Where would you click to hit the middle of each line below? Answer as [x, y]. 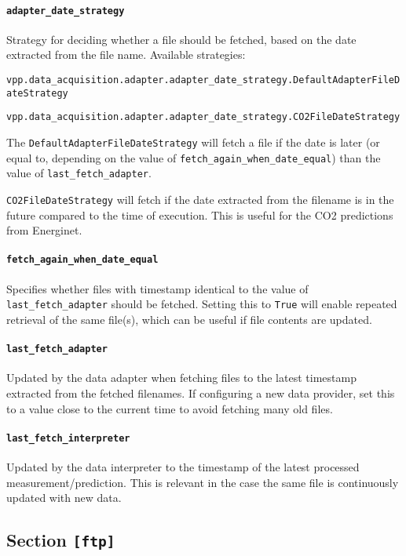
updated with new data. [64, 498]
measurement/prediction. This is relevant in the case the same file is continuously [203, 482]
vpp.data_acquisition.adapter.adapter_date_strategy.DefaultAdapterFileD [203, 80]
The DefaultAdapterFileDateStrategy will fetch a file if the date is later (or [193, 142]
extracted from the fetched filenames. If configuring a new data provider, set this [201, 392]
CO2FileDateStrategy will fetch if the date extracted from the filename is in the [200, 199]
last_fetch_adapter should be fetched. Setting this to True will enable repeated [202, 304]
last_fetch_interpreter [68, 438]
